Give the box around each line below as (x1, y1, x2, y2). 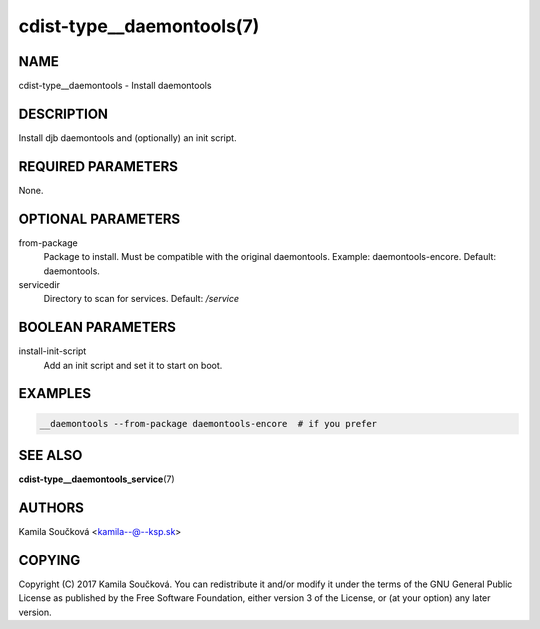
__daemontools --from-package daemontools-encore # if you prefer (39, 418, 378, 429)
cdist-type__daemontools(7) (18, 15, 260, 37)
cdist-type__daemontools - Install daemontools (18, 80, 212, 92)
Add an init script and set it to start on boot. (43, 359, 223, 371)
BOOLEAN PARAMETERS (18, 319, 177, 336)
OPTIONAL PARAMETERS (18, 210, 181, 227)
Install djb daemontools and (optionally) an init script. (18, 131, 237, 144)
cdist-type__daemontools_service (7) (18, 473, 175, 485)
